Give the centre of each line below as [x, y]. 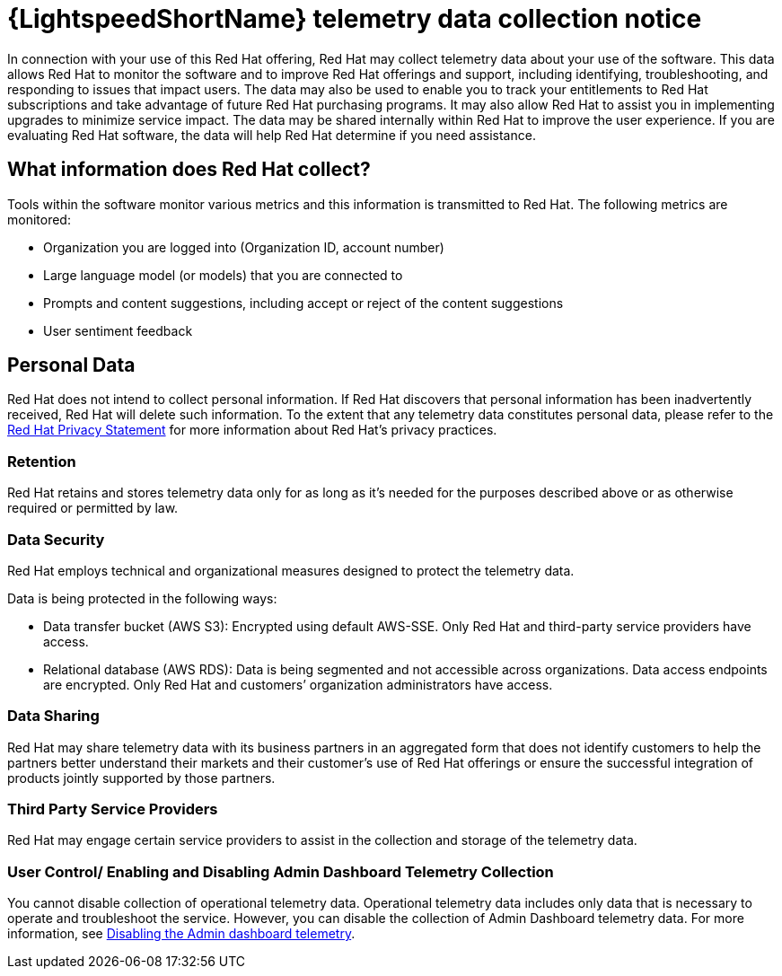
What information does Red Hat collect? [189, 170]
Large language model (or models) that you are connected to [223, 275]
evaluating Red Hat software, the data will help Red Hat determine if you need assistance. [272, 135]
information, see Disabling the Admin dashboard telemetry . [181, 934]
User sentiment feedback [118, 330]
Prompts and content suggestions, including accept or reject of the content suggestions [303, 303]
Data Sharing [53, 716]
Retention [42, 461]
